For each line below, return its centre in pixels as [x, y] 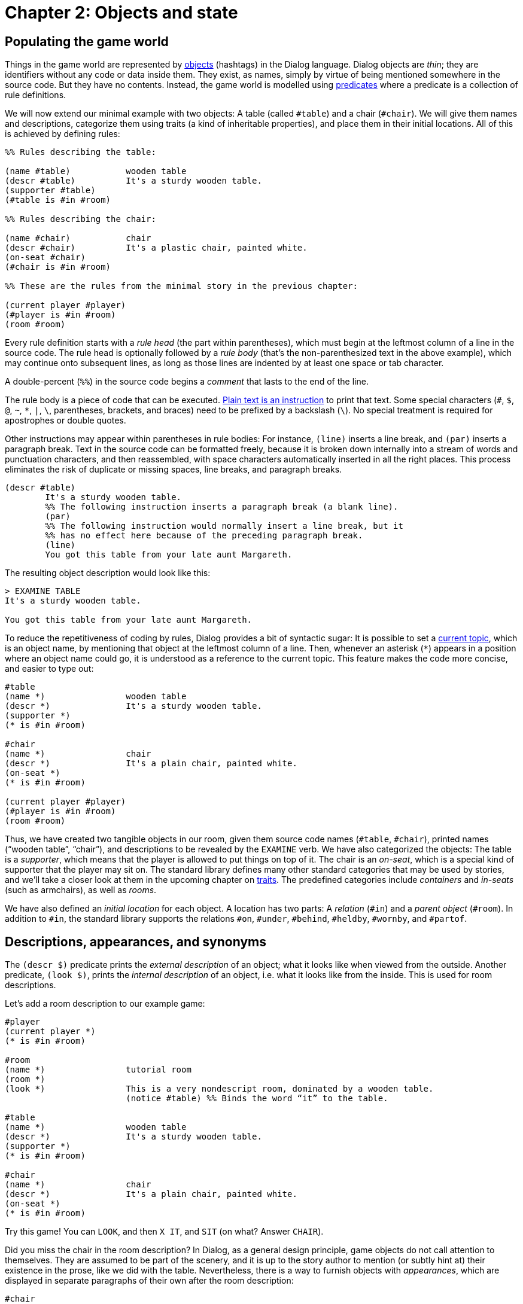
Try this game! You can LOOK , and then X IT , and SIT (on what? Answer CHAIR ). [164, 1232]
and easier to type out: [49, 669]
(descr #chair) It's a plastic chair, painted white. [156, 248]
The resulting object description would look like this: [108, 573]
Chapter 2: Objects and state [121, 13]
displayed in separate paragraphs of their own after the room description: [149, 1281]
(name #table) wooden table [96, 171]
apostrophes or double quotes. [66, 421]
